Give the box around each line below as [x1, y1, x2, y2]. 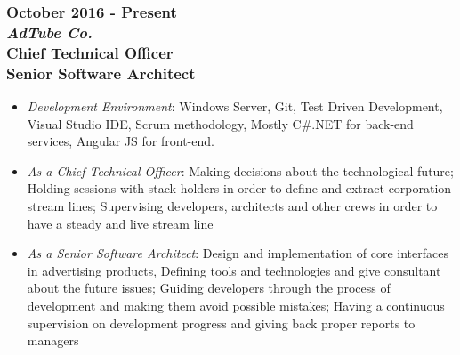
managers [27, 331, 79, 350]
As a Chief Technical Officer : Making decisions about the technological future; [27, 161, 454, 180]
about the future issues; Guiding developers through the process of [27, 278, 391, 297]
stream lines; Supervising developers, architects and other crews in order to [27, 196, 438, 214]
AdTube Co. [6, 20, 93, 43]
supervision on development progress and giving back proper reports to [27, 313, 416, 332]
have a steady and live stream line [27, 214, 214, 232]
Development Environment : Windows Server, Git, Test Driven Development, [27, 96, 443, 115]
